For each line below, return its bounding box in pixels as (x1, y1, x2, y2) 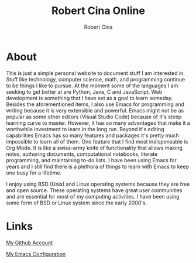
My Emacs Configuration (6, 250, 66, 257)
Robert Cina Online (51, 4, 145, 18)
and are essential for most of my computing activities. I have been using (6, 193, 180, 200)
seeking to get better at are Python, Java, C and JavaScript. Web (6, 88, 163, 95)
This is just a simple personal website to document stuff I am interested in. (6, 69, 185, 77)
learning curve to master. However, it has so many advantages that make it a (6, 119, 190, 127)
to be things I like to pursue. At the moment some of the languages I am (6, 82, 178, 89)
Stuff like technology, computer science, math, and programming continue (6, 76, 185, 83)
